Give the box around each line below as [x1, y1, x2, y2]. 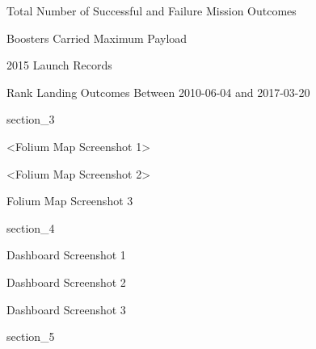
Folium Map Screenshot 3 [6, 192, 133, 209]
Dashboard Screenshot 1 [6, 246, 126, 263]
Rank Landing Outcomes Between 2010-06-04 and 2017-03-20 [6, 83, 310, 100]
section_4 [6, 219, 55, 236]
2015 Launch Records [6, 57, 112, 74]
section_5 [6, 328, 55, 345]
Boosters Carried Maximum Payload [6, 29, 187, 46]
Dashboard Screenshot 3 [6, 301, 126, 317]
